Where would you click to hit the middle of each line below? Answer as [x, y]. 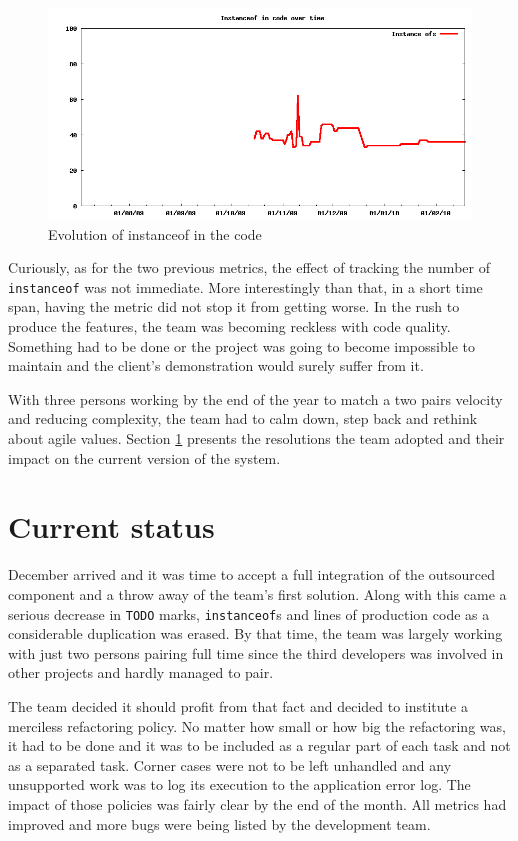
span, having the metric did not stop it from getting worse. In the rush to [234, 306]
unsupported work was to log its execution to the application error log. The [239, 784]
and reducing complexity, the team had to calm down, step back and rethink [243, 418]
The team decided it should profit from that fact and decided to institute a [238, 705]
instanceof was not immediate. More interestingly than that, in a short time [245, 286]
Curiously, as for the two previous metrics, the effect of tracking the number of [249, 267]
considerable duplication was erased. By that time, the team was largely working [255, 633]
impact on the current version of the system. [144, 457]
